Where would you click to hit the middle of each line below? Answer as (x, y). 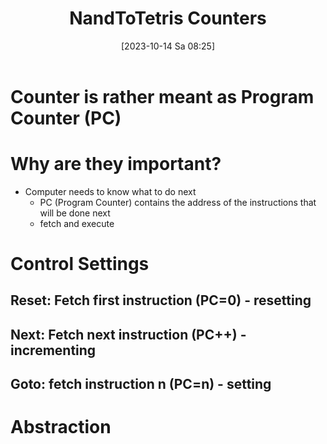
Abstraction (61, 427)
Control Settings (80, 264)
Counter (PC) (66, 118)
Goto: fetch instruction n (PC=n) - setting (141, 384)
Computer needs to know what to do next (110, 191)
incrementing (53, 350)
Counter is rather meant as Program (162, 96)
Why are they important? (116, 164)
